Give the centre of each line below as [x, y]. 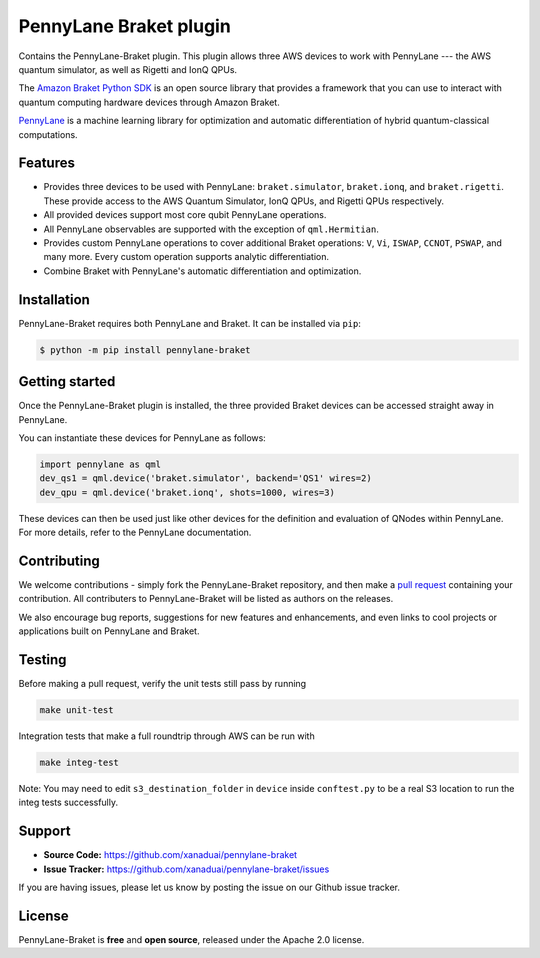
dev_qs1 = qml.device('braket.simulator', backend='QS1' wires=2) [205, 478]
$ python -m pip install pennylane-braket [145, 349]
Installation [54, 299]
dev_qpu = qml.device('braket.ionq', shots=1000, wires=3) [187, 492]
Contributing [59, 560]
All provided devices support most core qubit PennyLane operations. [185, 215]
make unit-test [76, 710]
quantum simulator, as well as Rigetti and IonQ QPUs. [128, 69]
